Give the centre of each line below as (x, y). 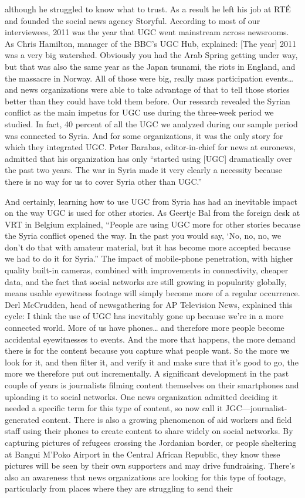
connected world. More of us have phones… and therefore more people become (145, 328)
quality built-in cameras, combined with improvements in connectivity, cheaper (147, 270)
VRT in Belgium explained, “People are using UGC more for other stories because (152, 224)
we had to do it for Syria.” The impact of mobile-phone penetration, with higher (149, 258)
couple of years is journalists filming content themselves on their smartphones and (152, 385)
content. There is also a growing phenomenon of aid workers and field (167, 419)
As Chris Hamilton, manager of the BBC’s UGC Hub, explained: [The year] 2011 (151, 43)
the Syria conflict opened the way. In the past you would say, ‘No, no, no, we (143, 236)
